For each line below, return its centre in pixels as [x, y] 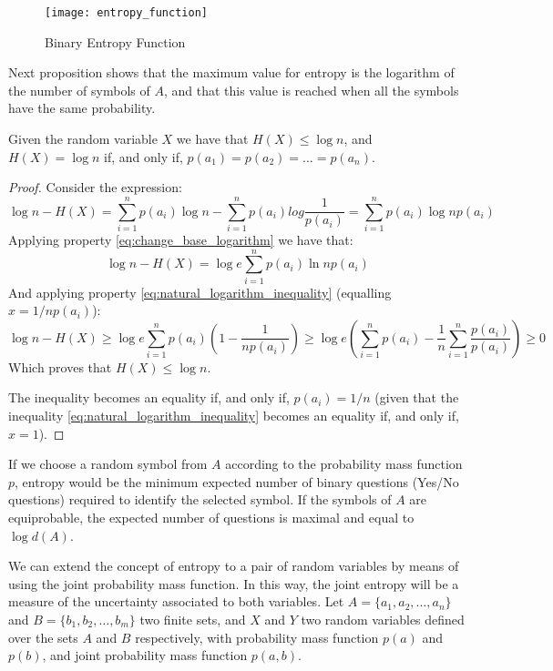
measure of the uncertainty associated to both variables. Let [176, 601]
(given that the [417, 397]
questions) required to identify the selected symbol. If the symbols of [200, 499]
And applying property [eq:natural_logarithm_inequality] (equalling [200, 292]
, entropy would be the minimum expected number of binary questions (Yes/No [237, 481]
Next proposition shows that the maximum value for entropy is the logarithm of [231, 72]
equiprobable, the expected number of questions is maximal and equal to [211, 517]
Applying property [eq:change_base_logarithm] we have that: [181, 239]
